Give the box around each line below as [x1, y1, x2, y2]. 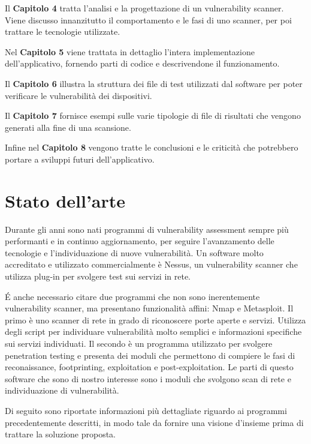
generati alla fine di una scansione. [5, 121, 131, 133]
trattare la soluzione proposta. [5, 428, 116, 440]
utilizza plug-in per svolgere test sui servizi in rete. [5, 270, 191, 283]
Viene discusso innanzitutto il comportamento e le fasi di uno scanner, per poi [5, 13, 292, 26]
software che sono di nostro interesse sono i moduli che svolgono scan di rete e [5, 372, 291, 385]
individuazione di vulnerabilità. [5, 384, 119, 397]
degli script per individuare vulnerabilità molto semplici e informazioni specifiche [5, 325, 302, 338]
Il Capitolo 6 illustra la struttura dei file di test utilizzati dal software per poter [5, 77, 303, 89]
